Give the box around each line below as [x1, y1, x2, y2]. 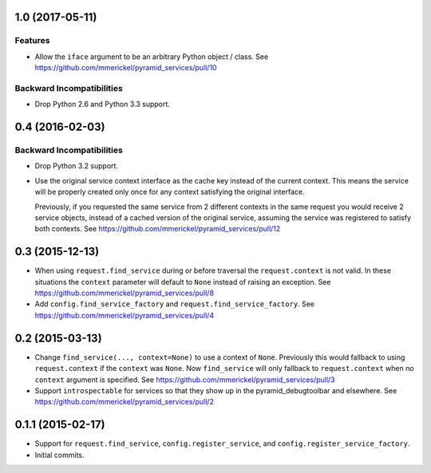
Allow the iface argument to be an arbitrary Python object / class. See [34, 52, 269, 61]
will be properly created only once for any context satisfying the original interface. [34, 187, 305, 197]
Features [14, 35, 50, 46]
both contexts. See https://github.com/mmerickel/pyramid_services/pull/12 [34, 224, 281, 234]
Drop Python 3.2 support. [34, 161, 119, 171]
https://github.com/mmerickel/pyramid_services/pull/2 [34, 397, 215, 407]
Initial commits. [34, 450, 85, 459]
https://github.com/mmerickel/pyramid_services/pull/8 [34, 288, 215, 298]
